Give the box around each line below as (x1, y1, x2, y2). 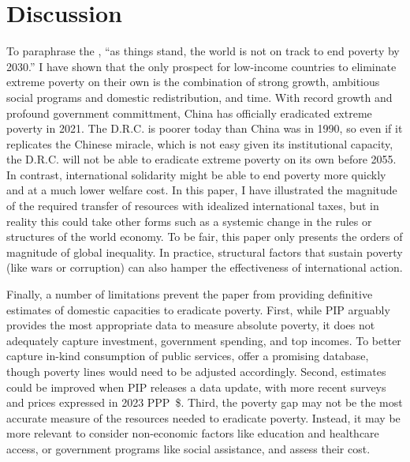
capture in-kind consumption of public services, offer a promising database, (6, 347, 369, 364)
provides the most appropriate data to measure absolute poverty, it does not (6, 317, 375, 333)
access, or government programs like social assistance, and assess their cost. (6, 440, 371, 456)
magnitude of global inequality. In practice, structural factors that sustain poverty (6, 243, 403, 260)
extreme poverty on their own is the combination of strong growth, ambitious (6, 73, 380, 90)
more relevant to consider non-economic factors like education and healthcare (6, 425, 379, 441)
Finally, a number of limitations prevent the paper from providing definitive (6, 286, 373, 302)
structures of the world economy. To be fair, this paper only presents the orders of (6, 228, 403, 245)
